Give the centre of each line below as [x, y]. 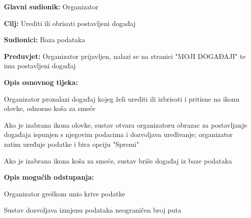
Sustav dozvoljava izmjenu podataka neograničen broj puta [93, 210]
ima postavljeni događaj [40, 66]
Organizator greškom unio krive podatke [65, 193]
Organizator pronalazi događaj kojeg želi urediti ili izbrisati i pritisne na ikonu [122, 98]
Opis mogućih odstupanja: [49, 177]
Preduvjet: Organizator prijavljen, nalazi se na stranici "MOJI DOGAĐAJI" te [125, 56]
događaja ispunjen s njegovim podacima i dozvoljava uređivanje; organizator [118, 134]
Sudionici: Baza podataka [45, 40]
